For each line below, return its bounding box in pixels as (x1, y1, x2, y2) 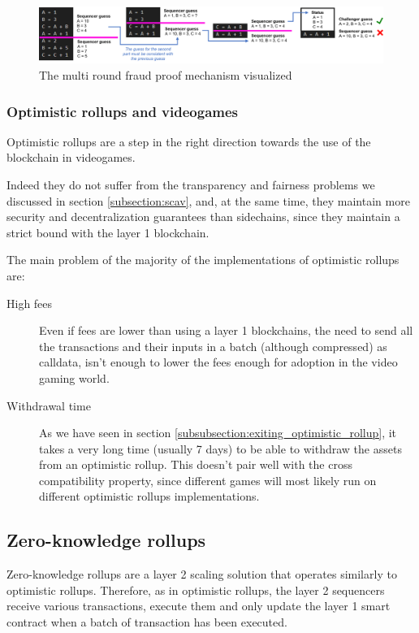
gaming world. (39, 369, 110, 386)
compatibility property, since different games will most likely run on (39, 471, 377, 488)
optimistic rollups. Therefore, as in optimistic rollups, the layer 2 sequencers (6, 581, 385, 598)
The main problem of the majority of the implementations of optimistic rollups (6, 251, 400, 268)
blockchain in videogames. (6, 149, 136, 166)
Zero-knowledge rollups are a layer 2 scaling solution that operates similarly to (6, 566, 397, 583)
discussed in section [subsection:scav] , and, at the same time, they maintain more (6, 192, 410, 209)
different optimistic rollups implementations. (39, 488, 260, 505)
